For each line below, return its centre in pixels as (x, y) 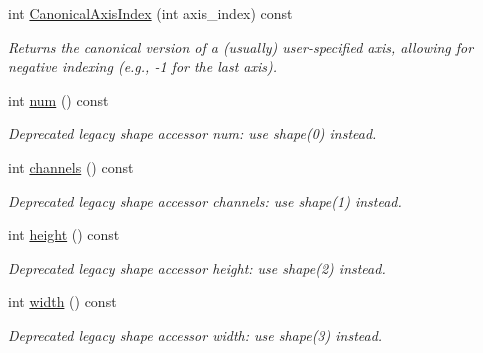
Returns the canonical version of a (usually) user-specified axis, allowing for (241, 46)
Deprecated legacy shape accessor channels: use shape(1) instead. (205, 200)
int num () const (58, 99)
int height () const (64, 234)
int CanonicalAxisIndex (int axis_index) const (150, 13)
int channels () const (71, 166)
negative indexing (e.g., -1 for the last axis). (143, 66)
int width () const (62, 301)
